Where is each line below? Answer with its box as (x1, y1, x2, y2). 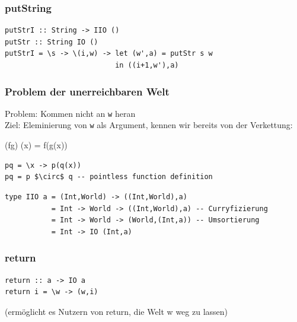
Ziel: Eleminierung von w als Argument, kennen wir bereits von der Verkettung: (5, 119, 293, 131)
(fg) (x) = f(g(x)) (5, 139, 68, 151)
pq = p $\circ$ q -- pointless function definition (5, 173, 213, 181)
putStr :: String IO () (5, 37, 98, 46)
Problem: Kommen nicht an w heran (5, 107, 136, 119)
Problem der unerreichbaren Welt (5, 84, 170, 98)
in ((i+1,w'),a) (115, 61, 179, 69)
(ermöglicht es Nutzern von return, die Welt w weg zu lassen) (5, 305, 228, 317)
